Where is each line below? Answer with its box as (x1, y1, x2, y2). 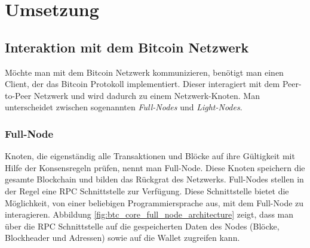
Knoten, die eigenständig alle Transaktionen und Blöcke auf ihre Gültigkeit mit (5, 150, 295, 162)
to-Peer (5, 89, 32, 101)
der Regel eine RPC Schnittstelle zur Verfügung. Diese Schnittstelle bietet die (5, 184, 289, 197)
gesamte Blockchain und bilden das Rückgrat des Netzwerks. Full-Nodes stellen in (5, 173, 304, 185)
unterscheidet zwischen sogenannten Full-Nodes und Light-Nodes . (5, 101, 243, 113)
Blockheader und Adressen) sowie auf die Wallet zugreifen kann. (5, 231, 240, 244)
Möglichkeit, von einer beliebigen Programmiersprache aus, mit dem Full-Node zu (5, 196, 304, 209)
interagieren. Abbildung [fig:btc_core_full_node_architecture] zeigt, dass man (5, 208, 294, 221)
